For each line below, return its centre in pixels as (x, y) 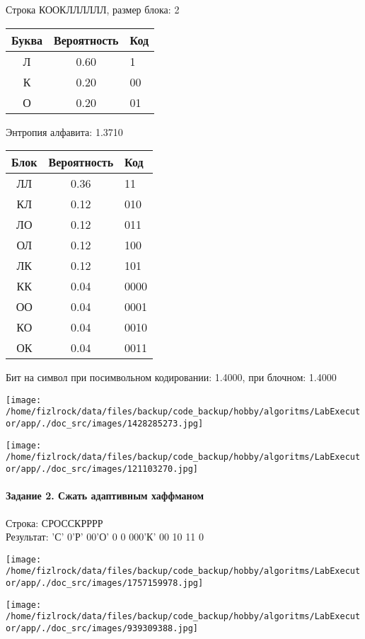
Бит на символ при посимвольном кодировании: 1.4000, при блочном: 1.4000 (171, 377)
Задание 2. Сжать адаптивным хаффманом (105, 496)
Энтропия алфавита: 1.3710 (64, 131)
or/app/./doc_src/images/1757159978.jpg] (105, 583)
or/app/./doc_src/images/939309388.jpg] (102, 628)
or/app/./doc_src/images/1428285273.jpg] (105, 424)
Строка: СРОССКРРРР (54, 522)
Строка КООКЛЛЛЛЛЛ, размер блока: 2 (93, 9)
